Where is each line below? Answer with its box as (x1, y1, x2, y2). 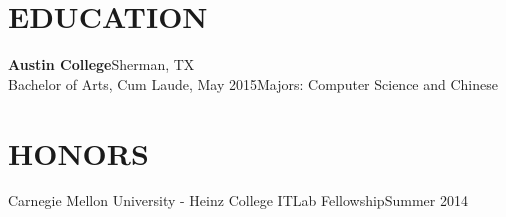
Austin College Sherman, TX (8, 54, 195, 75)
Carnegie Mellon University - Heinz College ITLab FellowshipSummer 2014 (8, 190, 468, 211)
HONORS (8, 132, 149, 173)
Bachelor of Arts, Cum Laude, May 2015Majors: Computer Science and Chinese (8, 73, 498, 94)
